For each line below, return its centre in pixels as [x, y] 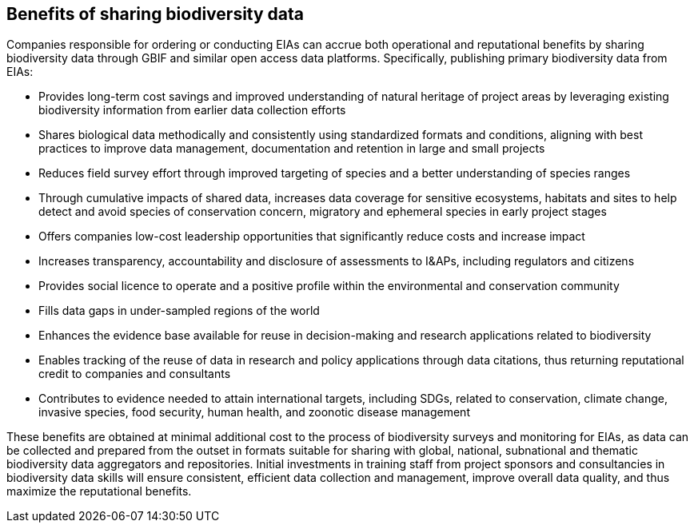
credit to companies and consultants [135, 374]
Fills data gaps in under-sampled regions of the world [179, 311]
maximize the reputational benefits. [99, 491]
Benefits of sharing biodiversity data [156, 14]
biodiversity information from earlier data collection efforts [192, 110]
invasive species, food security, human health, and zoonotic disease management [254, 412]
